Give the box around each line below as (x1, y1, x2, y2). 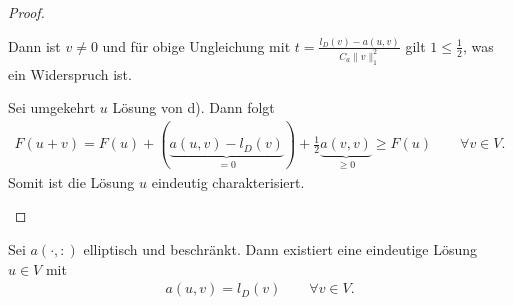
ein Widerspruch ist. (8, 63, 132, 84)
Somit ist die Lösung (8, 171, 135, 192)
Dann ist (8, 35, 61, 56)
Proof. (8, 2, 45, 22)
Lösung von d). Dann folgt (112, 97, 275, 118)
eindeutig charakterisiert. (151, 171, 305, 192)
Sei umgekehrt (8, 97, 96, 118)
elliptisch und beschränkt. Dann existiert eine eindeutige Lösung (83, 239, 478, 260)
